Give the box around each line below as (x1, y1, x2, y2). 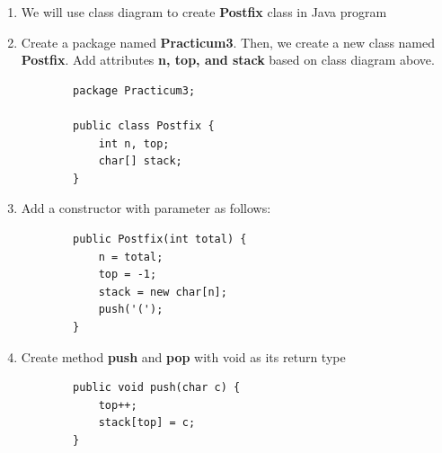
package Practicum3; (73, 84, 196, 97)
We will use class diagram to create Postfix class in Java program (21, 3, 387, 21)
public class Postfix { (73, 119, 215, 132)
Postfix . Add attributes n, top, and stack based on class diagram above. (21, 50, 435, 69)
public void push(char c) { (73, 381, 241, 395)
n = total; (98, 250, 164, 263)
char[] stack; (98, 155, 182, 168)
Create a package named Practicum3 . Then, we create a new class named (21, 32, 436, 51)
